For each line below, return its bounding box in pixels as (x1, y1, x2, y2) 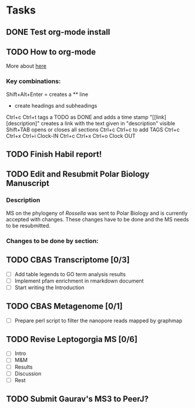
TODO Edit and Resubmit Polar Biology (6, 169, 150, 180)
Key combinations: (6, 77, 61, 85)
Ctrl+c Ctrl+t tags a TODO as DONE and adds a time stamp (6, 113, 149, 121)
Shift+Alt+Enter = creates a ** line (6, 91, 89, 98)
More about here (6, 62, 47, 69)
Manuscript (6, 178, 50, 188)
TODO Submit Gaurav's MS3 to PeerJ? (6, 394, 149, 404)
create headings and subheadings (14, 102, 97, 109)
